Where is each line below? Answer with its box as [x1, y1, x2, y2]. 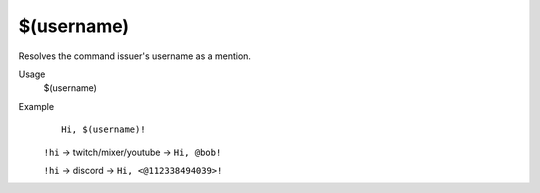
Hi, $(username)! [61, 124, 146, 135]
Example [18, 100, 55, 112]
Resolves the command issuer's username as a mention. [18, 50, 252, 62]
